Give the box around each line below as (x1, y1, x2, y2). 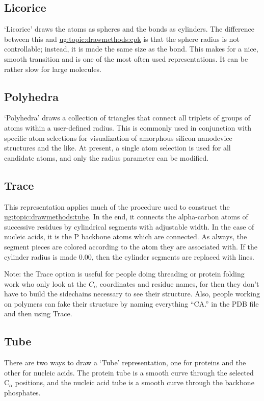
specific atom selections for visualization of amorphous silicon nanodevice (4, 132, 232, 143)
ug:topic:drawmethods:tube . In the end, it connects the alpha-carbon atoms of (4, 211, 248, 222)
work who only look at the (4, 278, 87, 289)
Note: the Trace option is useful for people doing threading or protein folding (4, 268, 245, 279)
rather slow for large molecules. (4, 63, 101, 74)
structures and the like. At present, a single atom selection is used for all (4, 142, 231, 153)
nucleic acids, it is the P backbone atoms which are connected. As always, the (4, 231, 247, 242)
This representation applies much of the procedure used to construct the (4, 201, 230, 212)
